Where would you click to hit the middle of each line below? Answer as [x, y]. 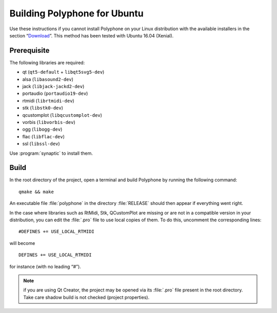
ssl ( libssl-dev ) [41, 144]
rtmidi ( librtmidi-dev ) [48, 100]
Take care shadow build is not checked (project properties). [86, 297]
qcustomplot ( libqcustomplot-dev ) [62, 115]
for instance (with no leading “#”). [45, 266]
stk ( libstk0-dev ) [43, 108]
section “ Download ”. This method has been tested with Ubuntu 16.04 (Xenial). [92, 35]
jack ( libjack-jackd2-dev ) [53, 87]
